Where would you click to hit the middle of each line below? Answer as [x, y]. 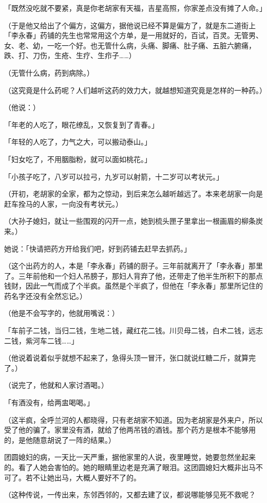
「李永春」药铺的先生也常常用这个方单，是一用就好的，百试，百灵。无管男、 [133, 35]
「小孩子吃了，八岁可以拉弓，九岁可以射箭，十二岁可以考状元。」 [114, 176]
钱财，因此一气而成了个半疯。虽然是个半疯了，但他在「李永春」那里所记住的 [133, 286]
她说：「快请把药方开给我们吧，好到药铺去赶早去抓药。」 [98, 248]
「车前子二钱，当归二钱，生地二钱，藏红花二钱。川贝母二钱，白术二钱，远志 [133, 330]
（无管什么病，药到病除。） [49, 72]
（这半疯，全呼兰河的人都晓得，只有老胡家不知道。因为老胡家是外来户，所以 [133, 419]
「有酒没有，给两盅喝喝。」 [49, 402]
